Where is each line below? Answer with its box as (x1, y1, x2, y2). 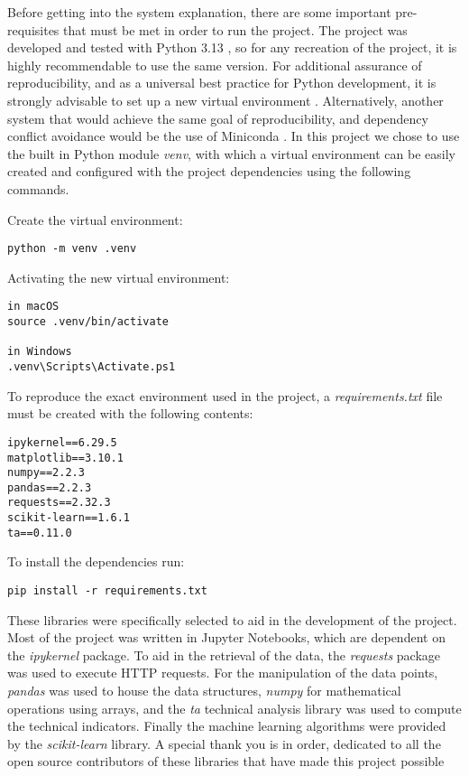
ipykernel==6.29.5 (7, 435, 117, 449)
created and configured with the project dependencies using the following (7, 162, 411, 181)
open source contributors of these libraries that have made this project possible (7, 752, 445, 771)
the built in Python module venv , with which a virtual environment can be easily (7, 144, 455, 163)
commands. (7, 179, 69, 198)
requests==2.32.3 (7, 496, 111, 510)
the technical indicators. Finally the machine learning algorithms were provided (7, 716, 446, 735)
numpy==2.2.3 (7, 466, 85, 480)
